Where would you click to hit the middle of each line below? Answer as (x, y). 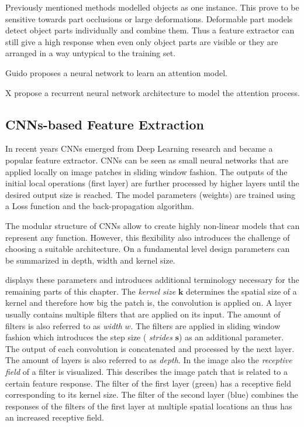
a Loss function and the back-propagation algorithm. (100, 206)
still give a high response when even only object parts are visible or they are (142, 41)
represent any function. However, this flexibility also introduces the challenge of (148, 237)
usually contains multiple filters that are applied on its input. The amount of (143, 314)
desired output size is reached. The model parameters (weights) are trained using (151, 194)
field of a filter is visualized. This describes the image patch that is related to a (146, 372)
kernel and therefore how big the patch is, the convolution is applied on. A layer (149, 303)
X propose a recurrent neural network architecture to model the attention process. (153, 92)
